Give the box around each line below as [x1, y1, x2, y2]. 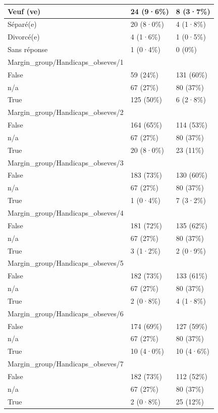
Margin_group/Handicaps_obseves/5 [8, 258, 124, 268]
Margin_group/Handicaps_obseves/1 [8, 56, 124, 67]
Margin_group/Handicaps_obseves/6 [8, 308, 124, 318]
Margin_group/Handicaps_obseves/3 [8, 157, 124, 168]
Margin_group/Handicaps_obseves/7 [8, 358, 124, 369]
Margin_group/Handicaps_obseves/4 [8, 208, 124, 218]
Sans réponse [8, 44, 48, 55]
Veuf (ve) [8, 6, 41, 16]
